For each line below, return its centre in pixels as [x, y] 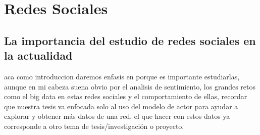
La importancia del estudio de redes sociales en [130, 40]
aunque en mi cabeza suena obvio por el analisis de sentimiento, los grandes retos [130, 86]
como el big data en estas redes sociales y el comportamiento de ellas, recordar [126, 96]
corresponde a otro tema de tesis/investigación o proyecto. [94, 126]
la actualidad [38, 55]
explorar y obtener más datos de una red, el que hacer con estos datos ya [117, 116]
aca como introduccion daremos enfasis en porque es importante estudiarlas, [122, 76]
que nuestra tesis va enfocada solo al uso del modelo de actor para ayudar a [121, 106]
